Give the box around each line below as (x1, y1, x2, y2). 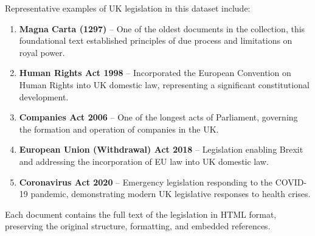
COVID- (275, 175, 307, 188)
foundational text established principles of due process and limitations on (19, 34, 292, 47)
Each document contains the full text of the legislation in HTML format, (5, 207, 277, 220)
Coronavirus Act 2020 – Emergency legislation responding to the (19, 175, 272, 188)
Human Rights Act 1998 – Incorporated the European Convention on (19, 66, 291, 79)
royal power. (19, 46, 65, 58)
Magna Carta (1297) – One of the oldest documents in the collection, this (19, 22, 305, 35)
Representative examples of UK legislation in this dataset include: (5, 2, 251, 14)
